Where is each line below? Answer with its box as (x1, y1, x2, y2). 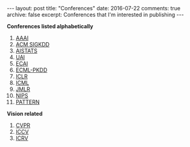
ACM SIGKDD (15, 41, 50, 48)
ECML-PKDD (15, 66, 48, 73)
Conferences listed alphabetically (7, 23, 93, 30)
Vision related (7, 110, 43, 117)
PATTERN (15, 98, 40, 105)
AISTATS (15, 47, 38, 54)
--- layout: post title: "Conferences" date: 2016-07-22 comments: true (7, 5, 181, 11)
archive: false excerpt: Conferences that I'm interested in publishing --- (7, 11, 185, 18)
